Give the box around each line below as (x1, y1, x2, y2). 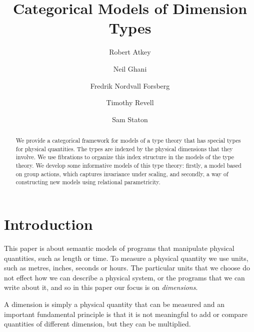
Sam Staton (112, 114, 148, 124)
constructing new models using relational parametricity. (15, 178, 160, 186)
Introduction (4, 214, 93, 234)
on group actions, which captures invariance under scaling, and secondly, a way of (15, 169, 228, 178)
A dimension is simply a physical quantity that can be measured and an (4, 298, 225, 309)
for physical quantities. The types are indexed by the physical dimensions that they (15, 144, 233, 153)
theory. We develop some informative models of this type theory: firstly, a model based (15, 161, 241, 170)
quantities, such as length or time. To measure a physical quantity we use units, (4, 252, 248, 263)
